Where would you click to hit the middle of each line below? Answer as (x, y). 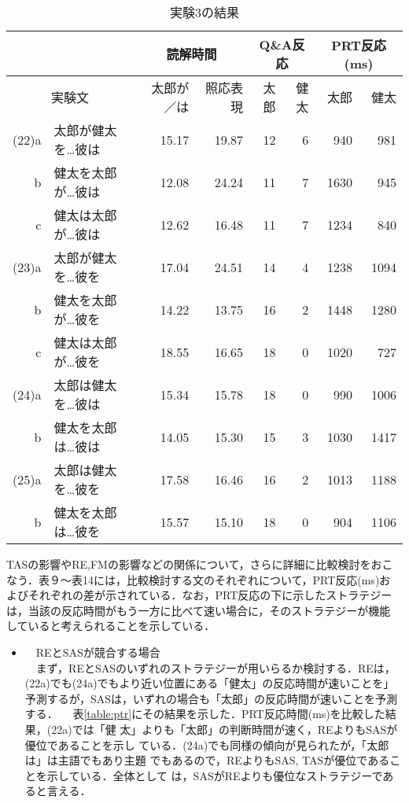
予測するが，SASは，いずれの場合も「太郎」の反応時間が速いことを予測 (211, 698)
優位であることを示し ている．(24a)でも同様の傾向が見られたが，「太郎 (207, 744)
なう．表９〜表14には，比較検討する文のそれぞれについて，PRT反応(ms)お (199, 579)
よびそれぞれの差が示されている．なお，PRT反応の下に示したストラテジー (199, 595)
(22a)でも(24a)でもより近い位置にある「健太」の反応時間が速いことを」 (210, 683)
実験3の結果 (204, 12)
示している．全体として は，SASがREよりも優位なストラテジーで (215, 775)
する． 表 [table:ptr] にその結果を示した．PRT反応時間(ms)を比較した (205, 714)
